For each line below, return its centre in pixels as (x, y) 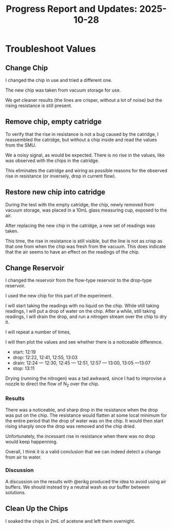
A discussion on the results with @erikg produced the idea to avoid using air (86, 481)
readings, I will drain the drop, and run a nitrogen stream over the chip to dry (86, 316)
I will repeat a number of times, (38, 332)
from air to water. (24, 457)
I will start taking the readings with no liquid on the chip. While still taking (82, 306)
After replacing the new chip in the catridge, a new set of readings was (80, 225)
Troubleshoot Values (51, 49)
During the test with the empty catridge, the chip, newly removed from (80, 204)
